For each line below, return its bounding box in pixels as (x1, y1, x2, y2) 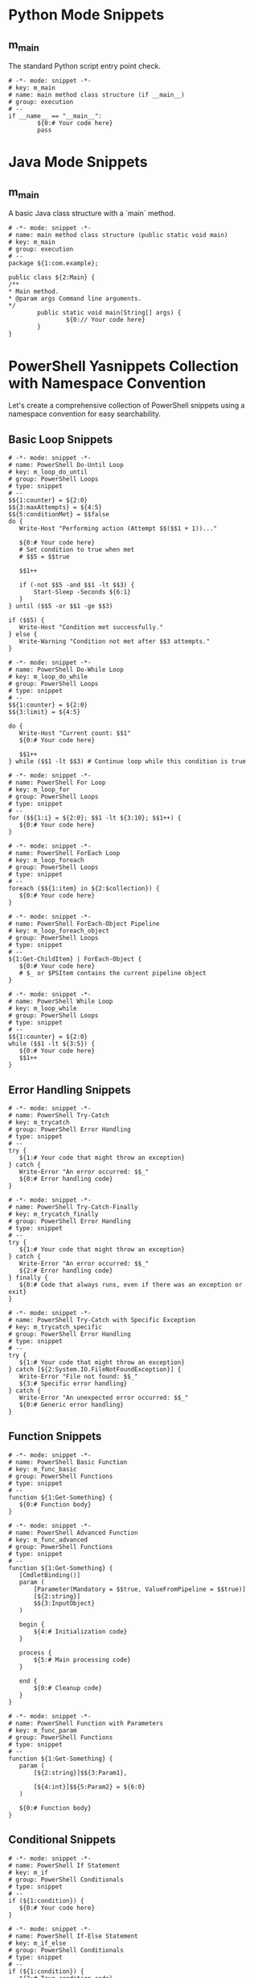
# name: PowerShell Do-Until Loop (8, 461, 125, 469)
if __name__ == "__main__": (8, 112, 103, 120)
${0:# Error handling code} (18, 1175, 113, 1183)
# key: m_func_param (8, 1726, 78, 1734)
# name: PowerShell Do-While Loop (8, 666, 125, 674)
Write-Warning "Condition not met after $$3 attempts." (18, 637, 211, 646)
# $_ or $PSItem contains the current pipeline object (18, 970, 207, 978)
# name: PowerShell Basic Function (8, 1458, 128, 1466)
